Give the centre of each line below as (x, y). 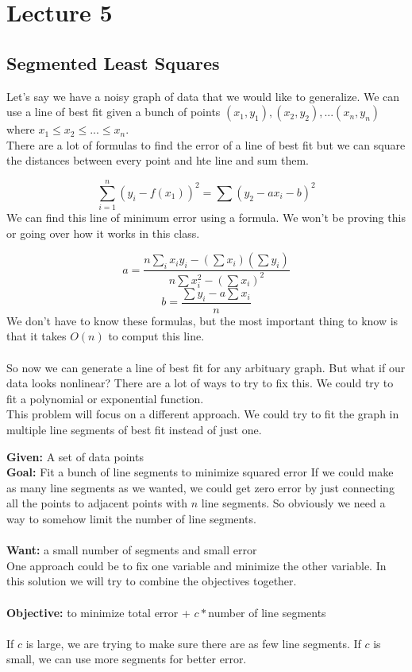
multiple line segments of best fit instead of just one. (134, 430)
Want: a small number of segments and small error (132, 550)
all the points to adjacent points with (97, 503)
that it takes (37, 336)
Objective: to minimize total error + (98, 612)
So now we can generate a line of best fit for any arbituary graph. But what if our (206, 367)
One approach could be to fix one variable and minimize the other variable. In (196, 565)
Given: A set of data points (75, 456)
